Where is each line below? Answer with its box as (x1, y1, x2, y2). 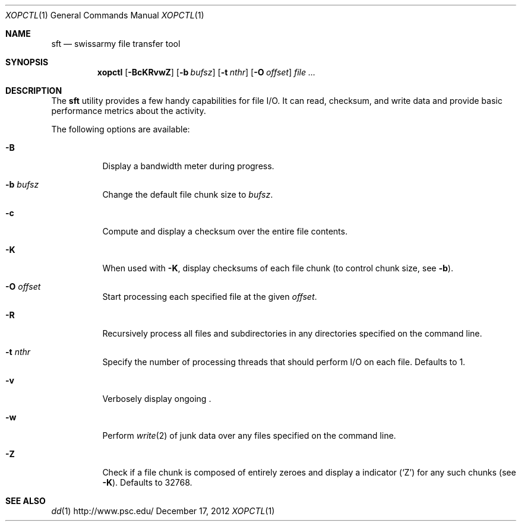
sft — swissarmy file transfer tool (51, 39, 181, 49)
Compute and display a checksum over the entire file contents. (102, 226, 348, 236)
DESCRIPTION (5, 85, 62, 96)
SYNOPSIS (5, 57, 49, 67)
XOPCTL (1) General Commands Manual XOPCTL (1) (5, 10, 204, 20)
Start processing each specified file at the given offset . (102, 291, 317, 302)
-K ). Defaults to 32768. (102, 477, 192, 487)
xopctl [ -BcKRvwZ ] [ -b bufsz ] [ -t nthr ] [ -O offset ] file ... (97, 67, 316, 77)
